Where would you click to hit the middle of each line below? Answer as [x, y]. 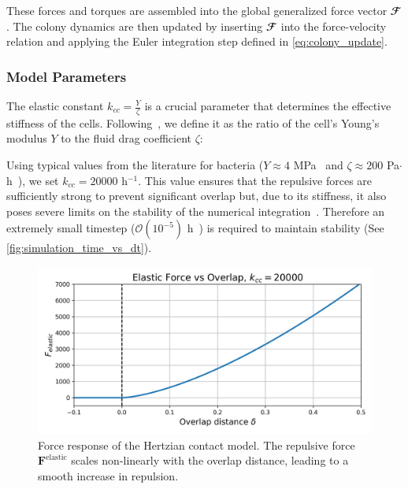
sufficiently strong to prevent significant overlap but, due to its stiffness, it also [197, 196]
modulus [27, 138]
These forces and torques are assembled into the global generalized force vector [197, 10]
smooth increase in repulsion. [108, 475]
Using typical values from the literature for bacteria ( [135, 165]
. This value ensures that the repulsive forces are [255, 180]
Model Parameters [67, 76]
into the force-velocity [334, 26]
